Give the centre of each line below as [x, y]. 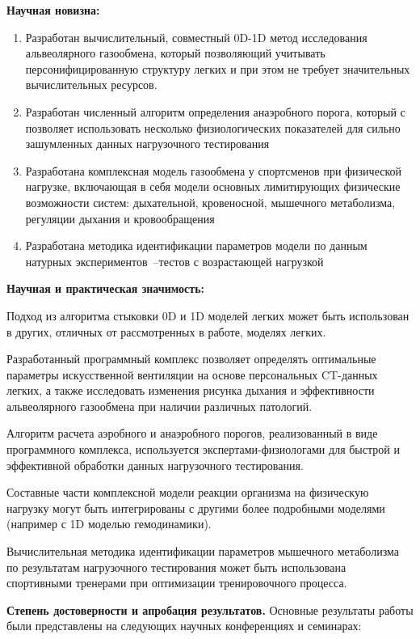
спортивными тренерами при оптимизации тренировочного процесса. [177, 583]
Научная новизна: [53, 10]
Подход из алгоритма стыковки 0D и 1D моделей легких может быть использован [208, 315]
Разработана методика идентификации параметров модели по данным [196, 245]
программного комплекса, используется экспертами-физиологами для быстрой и [203, 449]
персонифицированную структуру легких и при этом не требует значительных [218, 68]
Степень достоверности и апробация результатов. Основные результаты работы [210, 609]
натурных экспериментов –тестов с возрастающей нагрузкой [174, 261]
